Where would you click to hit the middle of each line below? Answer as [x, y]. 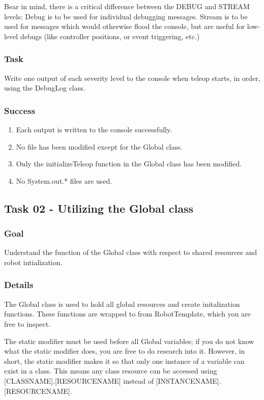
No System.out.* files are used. [64, 180]
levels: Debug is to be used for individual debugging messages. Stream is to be [126, 16]
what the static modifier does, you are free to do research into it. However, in [125, 351]
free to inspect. [27, 323]
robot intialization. [33, 262]
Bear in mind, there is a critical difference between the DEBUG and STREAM [127, 6]
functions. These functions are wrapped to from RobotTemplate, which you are [127, 314]
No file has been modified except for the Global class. [99, 146]
